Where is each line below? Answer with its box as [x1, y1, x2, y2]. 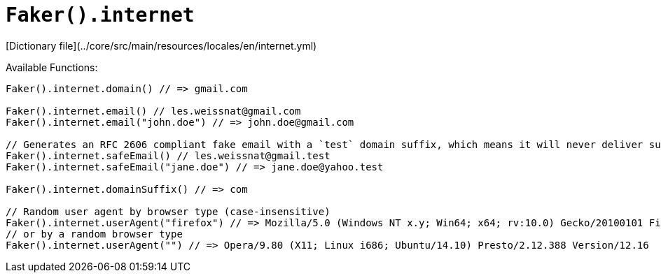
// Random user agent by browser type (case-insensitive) [6, 205, 330, 217]
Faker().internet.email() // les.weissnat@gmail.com [6, 105, 301, 117]
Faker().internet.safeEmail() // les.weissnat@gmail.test [6, 149, 330, 161]
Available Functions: [6, 61, 98, 73]
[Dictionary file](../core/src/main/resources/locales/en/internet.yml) [6, 39, 317, 52]
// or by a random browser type [6, 228, 183, 240]
